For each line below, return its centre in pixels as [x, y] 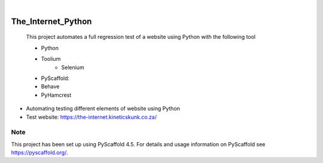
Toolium [51, 59]
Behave [50, 87]
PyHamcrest [56, 95]
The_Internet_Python [51, 21]
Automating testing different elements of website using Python [103, 109]
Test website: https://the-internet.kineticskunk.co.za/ [91, 117]
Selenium [73, 67]
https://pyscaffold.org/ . [39, 153]
